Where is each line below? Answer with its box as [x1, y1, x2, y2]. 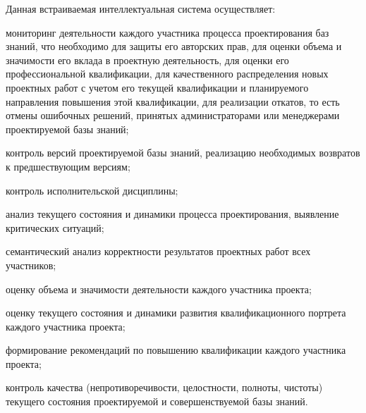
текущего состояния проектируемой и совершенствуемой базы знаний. [6, 394, 308, 409]
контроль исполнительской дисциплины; [6, 183, 178, 197]
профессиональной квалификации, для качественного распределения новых [6, 66, 329, 81]
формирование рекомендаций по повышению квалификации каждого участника [6, 343, 346, 357]
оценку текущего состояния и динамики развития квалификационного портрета [6, 305, 346, 320]
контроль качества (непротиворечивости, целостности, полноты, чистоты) [6, 380, 323, 395]
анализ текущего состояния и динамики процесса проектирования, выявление [6, 207, 339, 221]
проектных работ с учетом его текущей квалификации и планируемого [6, 80, 309, 94]
